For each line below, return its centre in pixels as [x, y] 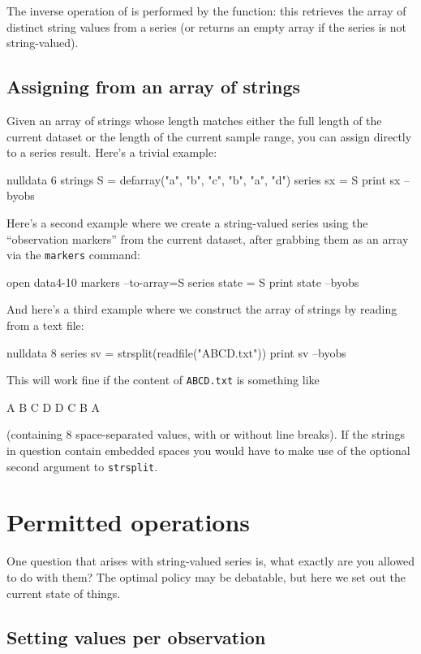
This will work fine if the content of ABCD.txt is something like [163, 380]
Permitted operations [129, 522]
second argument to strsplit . [82, 466]
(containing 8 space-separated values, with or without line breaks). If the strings [206, 434]
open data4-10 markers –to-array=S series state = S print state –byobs [183, 282]
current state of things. [64, 593]
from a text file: [45, 325]
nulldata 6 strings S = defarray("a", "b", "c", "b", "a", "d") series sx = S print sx [204, 179]
